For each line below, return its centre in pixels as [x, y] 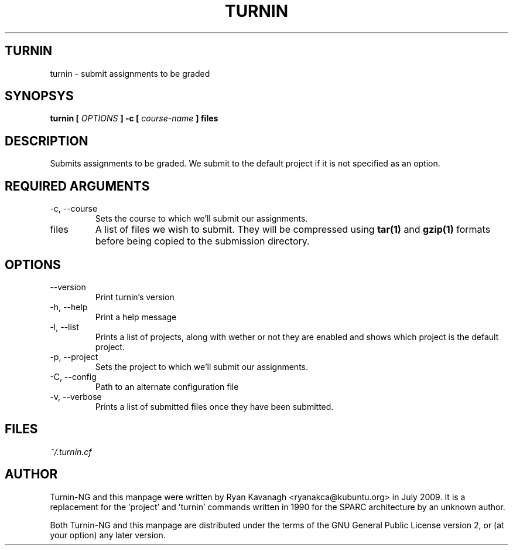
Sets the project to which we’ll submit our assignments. [201, 366]
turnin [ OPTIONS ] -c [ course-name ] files [134, 118]
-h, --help [69, 307]
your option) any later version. [108, 535]
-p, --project [74, 357]
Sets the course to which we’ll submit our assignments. [201, 219]
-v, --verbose [76, 396]
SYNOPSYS [39, 96]
